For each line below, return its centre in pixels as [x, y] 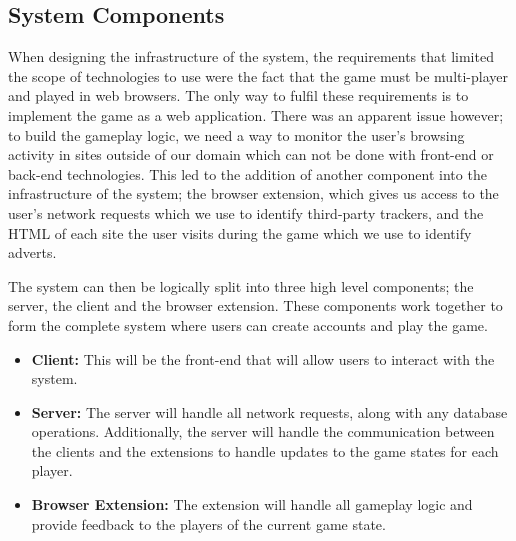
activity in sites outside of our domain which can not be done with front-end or [251, 154]
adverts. [32, 252]
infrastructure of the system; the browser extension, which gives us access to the [253, 193]
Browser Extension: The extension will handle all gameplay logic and [252, 504]
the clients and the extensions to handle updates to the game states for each [265, 450]
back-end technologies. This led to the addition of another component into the [247, 173]
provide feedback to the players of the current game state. [208, 523]
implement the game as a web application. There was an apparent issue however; [256, 114]
